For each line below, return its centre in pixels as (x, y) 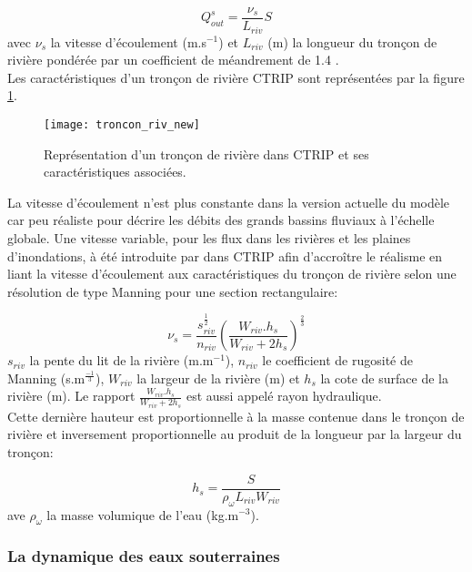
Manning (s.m (46, 378)
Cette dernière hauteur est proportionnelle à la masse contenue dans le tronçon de (236, 416)
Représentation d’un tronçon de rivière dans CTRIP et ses (206, 153)
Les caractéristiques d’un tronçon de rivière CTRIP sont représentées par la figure (236, 77)
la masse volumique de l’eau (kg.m (143, 514)
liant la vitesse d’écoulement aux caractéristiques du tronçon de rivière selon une (232, 274)
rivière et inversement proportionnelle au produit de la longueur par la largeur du (235, 434)
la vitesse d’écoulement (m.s (128, 41)
